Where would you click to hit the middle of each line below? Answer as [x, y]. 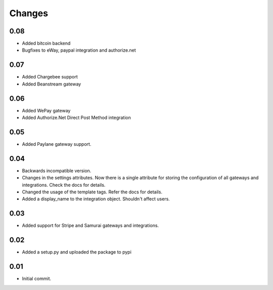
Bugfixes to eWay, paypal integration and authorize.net [79, 50]
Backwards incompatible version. [57, 171]
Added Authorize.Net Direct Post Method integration [76, 118]
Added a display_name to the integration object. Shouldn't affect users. [96, 199]
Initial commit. [37, 279]
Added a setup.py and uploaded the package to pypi [77, 252]
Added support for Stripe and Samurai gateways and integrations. [90, 226]
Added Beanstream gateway [52, 84]
